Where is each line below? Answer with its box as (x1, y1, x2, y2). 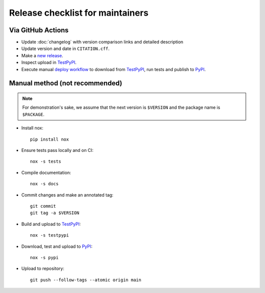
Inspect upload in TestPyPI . (21, 59, 77, 66)
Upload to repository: (21, 266, 65, 271)
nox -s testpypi (30, 233, 69, 238)
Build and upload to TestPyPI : (21, 221, 81, 227)
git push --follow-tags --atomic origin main (30, 277, 142, 283)
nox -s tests (30, 159, 61, 164)
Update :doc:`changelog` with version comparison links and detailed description (21, 39, 184, 45)
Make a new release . (21, 52, 63, 58)
